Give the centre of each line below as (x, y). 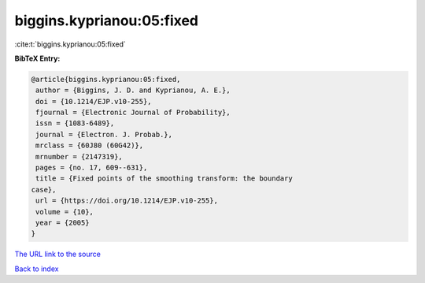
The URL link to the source (58, 254)
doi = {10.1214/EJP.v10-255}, (94, 101)
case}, (44, 190)
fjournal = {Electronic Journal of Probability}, (133, 113)
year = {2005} (63, 223)
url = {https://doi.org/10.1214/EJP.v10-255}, (127, 201)
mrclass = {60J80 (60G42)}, (90, 145)
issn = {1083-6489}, (75, 123)
